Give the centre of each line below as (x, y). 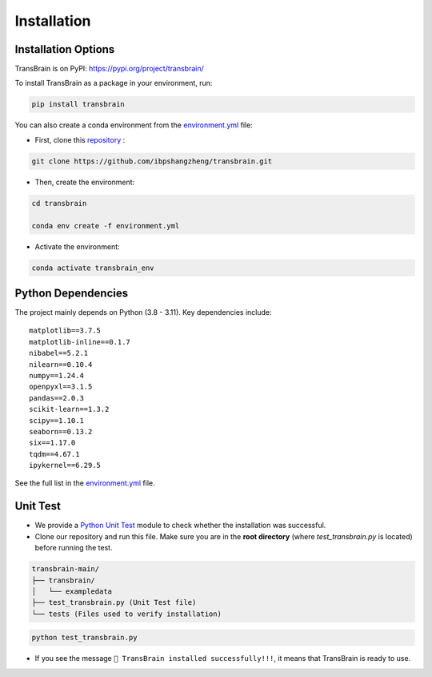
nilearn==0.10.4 (61, 364)
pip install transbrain (78, 105)
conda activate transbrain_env (93, 268)
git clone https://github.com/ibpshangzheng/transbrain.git (152, 161)
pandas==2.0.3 (56, 398)
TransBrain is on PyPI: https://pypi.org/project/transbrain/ (109, 69)
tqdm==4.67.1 (54, 454)
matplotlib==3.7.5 (65, 331)
